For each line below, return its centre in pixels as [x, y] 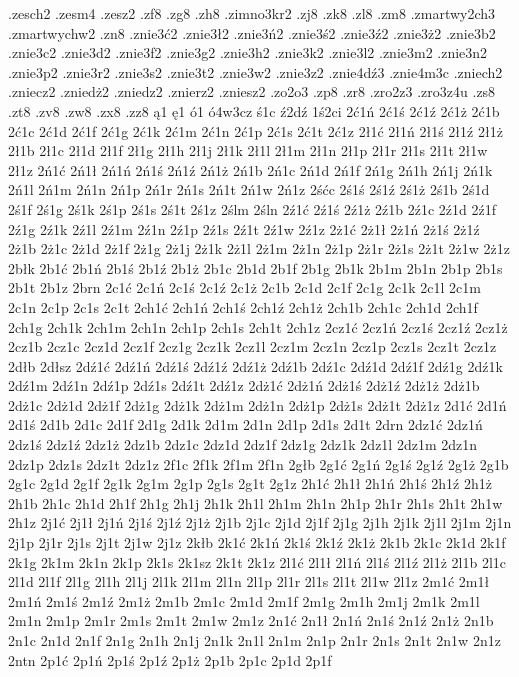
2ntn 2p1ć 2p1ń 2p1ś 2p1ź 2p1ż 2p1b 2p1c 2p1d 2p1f [170, 659]
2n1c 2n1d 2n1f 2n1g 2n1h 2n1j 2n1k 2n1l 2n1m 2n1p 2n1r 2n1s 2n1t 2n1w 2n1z [254, 640]
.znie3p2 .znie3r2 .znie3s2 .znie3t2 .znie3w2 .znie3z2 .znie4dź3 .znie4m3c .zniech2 [255, 71]
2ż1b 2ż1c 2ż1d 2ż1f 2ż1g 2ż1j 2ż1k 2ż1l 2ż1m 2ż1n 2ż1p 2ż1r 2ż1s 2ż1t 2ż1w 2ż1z [259, 248]
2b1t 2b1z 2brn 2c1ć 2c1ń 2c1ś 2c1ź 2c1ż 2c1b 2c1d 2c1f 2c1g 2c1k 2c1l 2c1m [244, 287]
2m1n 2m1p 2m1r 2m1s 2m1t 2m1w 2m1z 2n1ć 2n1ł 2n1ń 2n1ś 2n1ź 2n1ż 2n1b [251, 620]
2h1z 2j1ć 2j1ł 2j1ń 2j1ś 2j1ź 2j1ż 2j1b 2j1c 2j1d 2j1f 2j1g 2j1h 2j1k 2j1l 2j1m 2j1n [260, 522]
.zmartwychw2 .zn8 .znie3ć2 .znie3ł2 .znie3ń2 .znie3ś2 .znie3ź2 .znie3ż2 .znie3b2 [252, 32]
